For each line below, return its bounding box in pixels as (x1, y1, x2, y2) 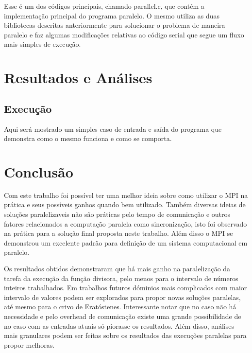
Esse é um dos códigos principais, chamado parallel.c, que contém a (4, 1, 204, 11)
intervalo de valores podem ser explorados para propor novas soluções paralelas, (4, 292, 241, 302)
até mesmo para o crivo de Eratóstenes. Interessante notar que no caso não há (4, 301, 236, 312)
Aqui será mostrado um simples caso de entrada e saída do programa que (4, 124, 222, 134)
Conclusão (4, 161, 73, 181)
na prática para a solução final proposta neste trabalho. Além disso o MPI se (4, 228, 233, 238)
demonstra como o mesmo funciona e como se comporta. (4, 133, 172, 143)
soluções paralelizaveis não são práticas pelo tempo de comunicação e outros (4, 209, 231, 219)
